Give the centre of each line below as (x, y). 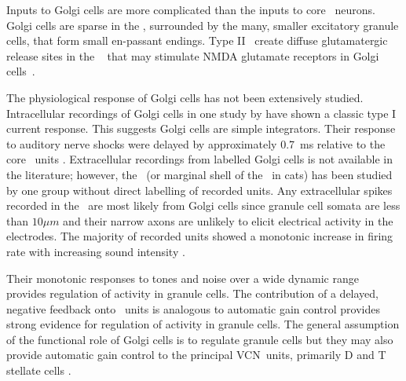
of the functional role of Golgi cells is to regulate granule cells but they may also (200, 339)
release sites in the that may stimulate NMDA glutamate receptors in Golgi (193, 55)
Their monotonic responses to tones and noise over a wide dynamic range (183, 278)
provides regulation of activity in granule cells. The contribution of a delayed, (193, 293)
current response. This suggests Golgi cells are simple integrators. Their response (201, 128)
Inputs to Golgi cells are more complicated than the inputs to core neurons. (191, 9)
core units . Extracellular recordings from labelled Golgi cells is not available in (200, 159)
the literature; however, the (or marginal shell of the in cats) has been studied (199, 174)
